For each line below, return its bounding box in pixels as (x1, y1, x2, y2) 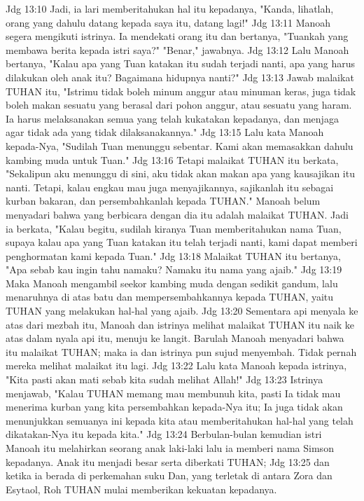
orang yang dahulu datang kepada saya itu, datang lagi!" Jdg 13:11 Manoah (6, 15, 331, 29)
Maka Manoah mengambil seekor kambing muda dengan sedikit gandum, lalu (6, 275, 338, 290)
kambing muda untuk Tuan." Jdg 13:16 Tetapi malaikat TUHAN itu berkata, (6, 152, 339, 167)
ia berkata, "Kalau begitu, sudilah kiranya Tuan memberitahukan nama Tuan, (6, 221, 342, 235)
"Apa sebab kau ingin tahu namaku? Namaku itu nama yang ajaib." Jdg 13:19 (6, 262, 342, 277)
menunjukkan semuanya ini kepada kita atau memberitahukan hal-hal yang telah (6, 413, 353, 427)
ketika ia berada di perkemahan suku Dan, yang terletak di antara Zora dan (6, 468, 332, 483)
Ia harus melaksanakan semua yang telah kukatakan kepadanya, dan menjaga (6, 111, 339, 125)
